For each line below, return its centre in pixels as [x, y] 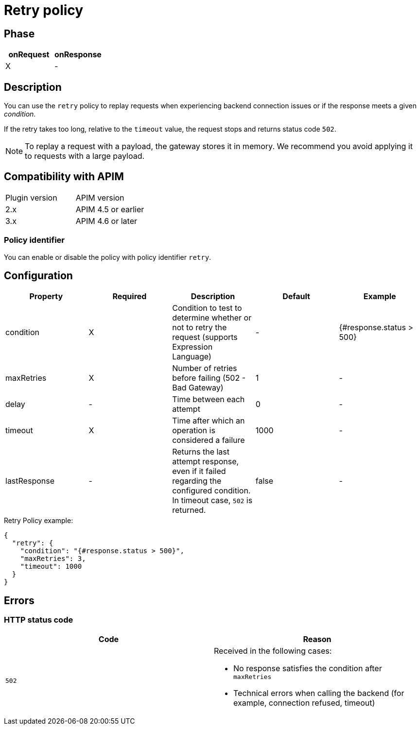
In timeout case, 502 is [212, 500]
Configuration [38, 276]
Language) [192, 357]
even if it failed [199, 471]
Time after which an [209, 421]
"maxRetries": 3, [53, 559]
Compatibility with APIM [64, 177]
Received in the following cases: [273, 651]
